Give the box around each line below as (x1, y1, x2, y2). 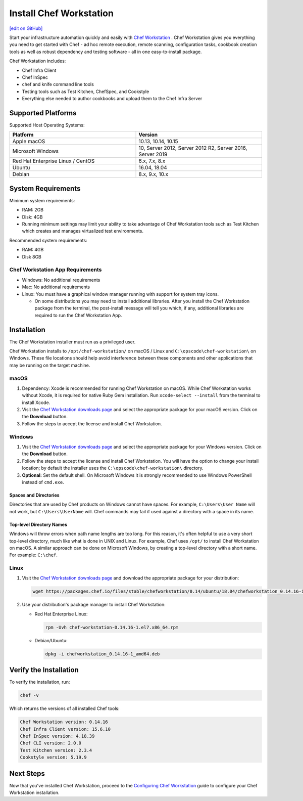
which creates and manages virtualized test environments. (22, 228, 144, 234)
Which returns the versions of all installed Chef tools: (9, 705, 120, 711)
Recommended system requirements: (9, 237, 88, 243)
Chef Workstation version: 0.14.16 (20, 719, 108, 725)
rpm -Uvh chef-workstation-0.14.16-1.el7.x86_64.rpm (45, 625, 179, 630)
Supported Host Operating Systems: (9, 122, 85, 128)
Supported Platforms (9, 109, 77, 117)
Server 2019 (138, 151, 168, 158)
